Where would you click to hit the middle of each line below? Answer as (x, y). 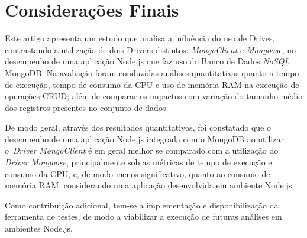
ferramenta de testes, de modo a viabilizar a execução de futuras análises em (143, 216)
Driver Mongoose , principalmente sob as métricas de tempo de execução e (138, 162)
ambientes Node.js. (39, 228)
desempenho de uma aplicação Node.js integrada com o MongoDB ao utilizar (144, 138)
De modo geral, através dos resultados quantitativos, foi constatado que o (138, 127)
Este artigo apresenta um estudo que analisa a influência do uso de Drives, (140, 38)
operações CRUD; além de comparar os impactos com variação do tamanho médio (154, 96)
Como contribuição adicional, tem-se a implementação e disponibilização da (142, 205)
